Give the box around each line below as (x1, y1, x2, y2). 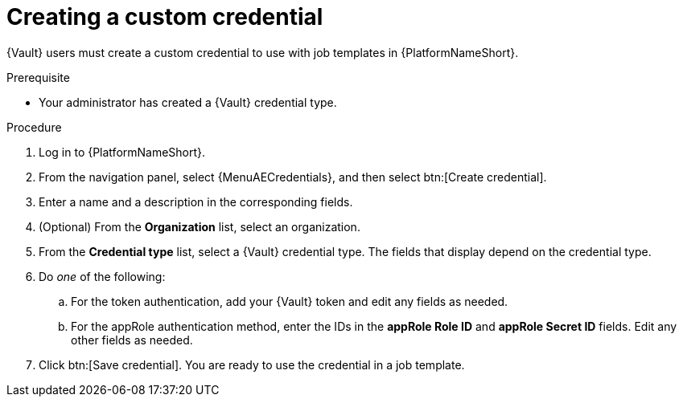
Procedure (6, 120, 62, 134)
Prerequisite (6, 70, 70, 84)
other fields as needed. (71, 332, 193, 347)
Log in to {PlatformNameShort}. (39, 145, 206, 159)
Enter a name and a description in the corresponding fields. (39, 194, 353, 209)
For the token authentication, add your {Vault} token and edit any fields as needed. (71, 294, 508, 308)
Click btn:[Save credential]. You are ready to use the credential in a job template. (39, 357, 465, 372)
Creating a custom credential (6, 3, 323, 31)
